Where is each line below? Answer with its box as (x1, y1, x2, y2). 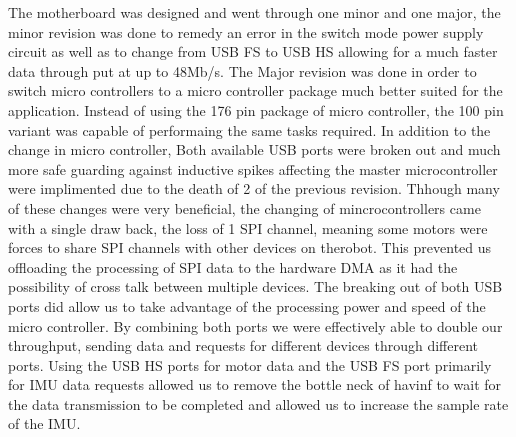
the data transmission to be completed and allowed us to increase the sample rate (8, 393, 509, 414)
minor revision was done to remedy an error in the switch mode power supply (8, 21, 484, 42)
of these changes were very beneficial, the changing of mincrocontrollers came (8, 197, 481, 218)
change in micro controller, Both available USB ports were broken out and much (8, 139, 501, 160)
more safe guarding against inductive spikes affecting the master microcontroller (8, 158, 498, 179)
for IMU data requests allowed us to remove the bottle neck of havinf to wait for (8, 374, 502, 395)
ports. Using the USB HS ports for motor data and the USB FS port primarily (8, 354, 492, 375)
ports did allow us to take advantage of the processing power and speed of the (8, 295, 486, 316)
